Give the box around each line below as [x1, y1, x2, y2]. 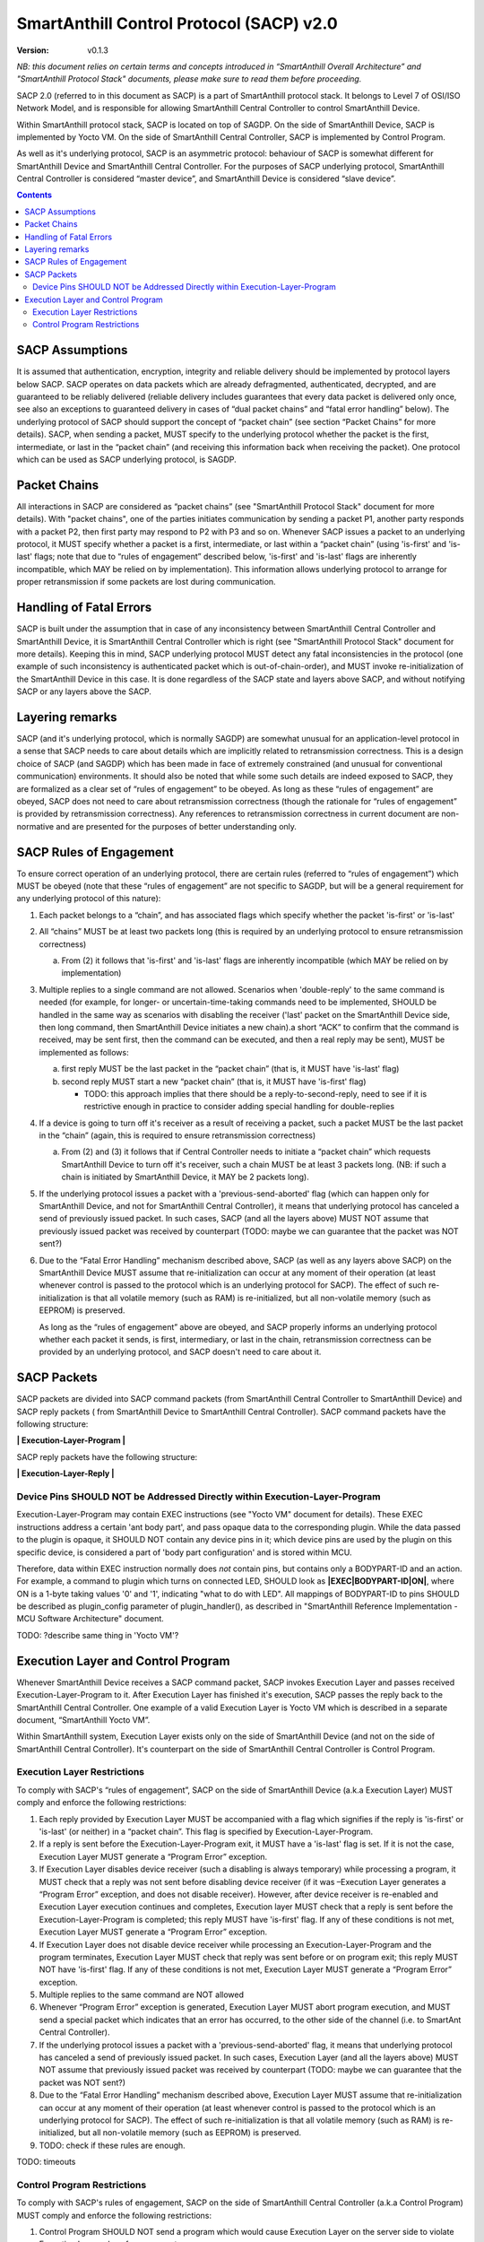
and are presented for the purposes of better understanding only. [55, 821, 298, 831]
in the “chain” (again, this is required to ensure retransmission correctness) [39, 1130, 316, 1141]
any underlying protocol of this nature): [16, 893, 161, 904]
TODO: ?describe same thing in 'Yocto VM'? [16, 1629, 179, 1640]
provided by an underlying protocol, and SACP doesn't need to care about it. [39, 1346, 322, 1358]
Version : [16, 45, 49, 56]
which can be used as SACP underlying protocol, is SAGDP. [16, 454, 237, 465]
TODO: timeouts [16, 2157, 76, 2168]
